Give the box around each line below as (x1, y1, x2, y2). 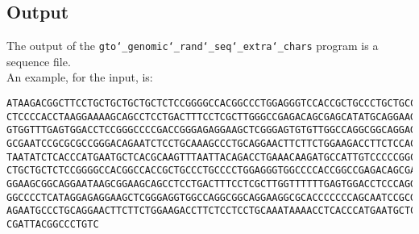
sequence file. (6, 52, 71, 69)
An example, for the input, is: (6, 69, 153, 86)
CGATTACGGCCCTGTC (6, 218, 99, 230)
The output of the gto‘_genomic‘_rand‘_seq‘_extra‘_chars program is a (6, 37, 379, 54)
